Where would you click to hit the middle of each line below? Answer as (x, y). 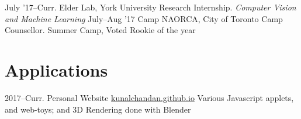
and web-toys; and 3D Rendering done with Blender (98, 109)
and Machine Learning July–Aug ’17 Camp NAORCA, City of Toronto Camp (144, 18)
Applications (56, 69)
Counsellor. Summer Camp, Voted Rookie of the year (100, 30)
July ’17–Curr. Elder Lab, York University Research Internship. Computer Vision (150, 7)
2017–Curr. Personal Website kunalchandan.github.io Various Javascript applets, (149, 97)
